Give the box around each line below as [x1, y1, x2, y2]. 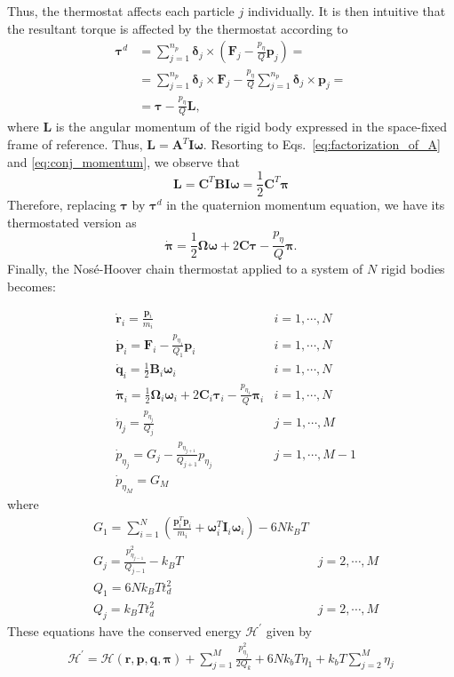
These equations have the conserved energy [7, 621, 242, 640]
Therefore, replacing [7, 195, 116, 214]
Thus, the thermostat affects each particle [7, 2, 235, 20]
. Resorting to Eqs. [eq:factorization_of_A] [203, 135, 441, 154]
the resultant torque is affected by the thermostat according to [7, 19, 348, 37]
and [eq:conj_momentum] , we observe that [7, 152, 240, 171]
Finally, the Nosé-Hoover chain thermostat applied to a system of [7, 259, 363, 278]
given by [266, 621, 312, 640]
